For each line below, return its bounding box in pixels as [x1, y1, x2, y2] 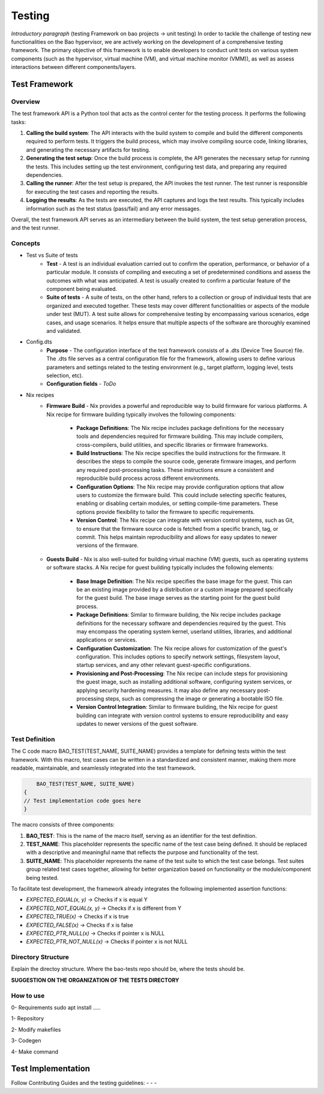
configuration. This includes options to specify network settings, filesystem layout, [76, 653, 281, 660]
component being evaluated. [46, 285, 118, 293]
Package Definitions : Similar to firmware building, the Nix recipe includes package [76, 611, 281, 618]
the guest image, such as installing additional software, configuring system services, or [76, 678, 292, 686]
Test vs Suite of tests [26, 252, 78, 259]
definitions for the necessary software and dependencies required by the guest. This [76, 620, 286, 627]
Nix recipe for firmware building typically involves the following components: [46, 411, 236, 418]
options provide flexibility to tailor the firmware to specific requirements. [76, 508, 255, 515]
